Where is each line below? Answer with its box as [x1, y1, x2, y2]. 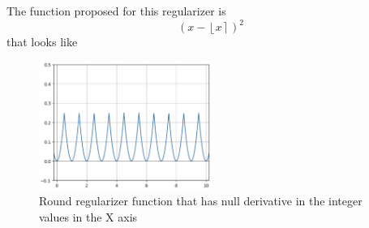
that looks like [6, 33, 78, 50]
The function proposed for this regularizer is [6, 2, 226, 19]
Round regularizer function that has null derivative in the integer [39, 192, 363, 209]
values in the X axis [39, 208, 138, 225]
